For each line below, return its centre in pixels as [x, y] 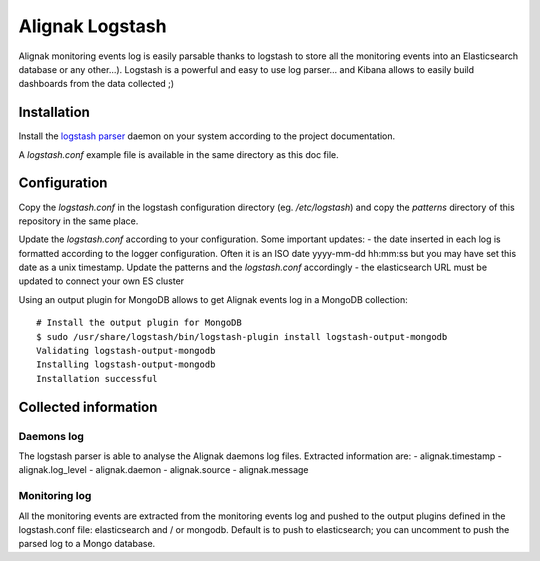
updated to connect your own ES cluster [101, 281]
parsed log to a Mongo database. [87, 544]
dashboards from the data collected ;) [96, 84]
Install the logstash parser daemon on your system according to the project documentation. [207, 136]
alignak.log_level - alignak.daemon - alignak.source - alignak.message [163, 470]
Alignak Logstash [92, 26]
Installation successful [97, 378]
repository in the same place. [78, 221]
